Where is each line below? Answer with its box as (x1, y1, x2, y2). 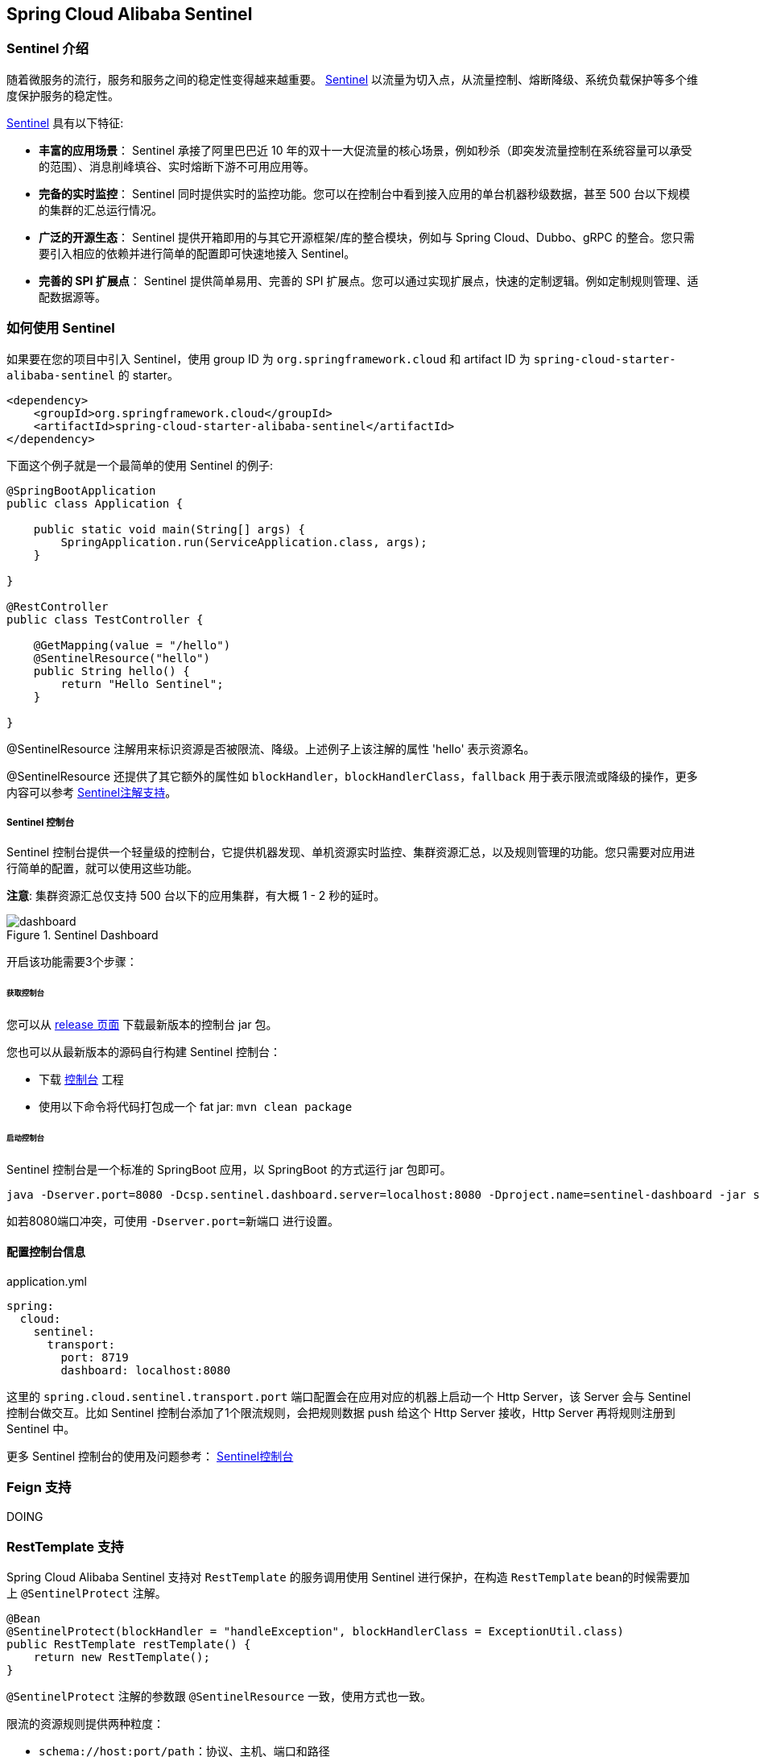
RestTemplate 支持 (6, 1539, 124, 1556)
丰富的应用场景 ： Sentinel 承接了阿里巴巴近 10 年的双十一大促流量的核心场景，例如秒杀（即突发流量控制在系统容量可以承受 (39, 143, 692, 157)
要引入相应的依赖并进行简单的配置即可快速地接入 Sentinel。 (39, 246, 356, 260)
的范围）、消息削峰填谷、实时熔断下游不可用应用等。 (39, 159, 315, 173)
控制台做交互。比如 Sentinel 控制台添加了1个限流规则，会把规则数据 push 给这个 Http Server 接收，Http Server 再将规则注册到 (6, 1405, 675, 1419)
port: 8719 (60, 1350, 129, 1364)
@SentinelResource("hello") (33, 651, 210, 665)
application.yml (6, 1274, 87, 1288)
